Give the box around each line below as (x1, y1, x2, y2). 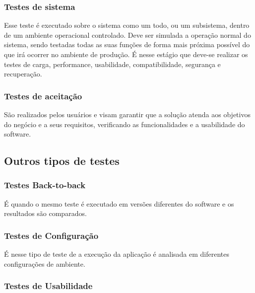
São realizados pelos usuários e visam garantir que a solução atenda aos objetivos (4, 109, 251, 119)
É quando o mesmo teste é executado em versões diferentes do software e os (4, 198, 234, 209)
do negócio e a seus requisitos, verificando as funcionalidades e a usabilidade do (4, 119, 245, 129)
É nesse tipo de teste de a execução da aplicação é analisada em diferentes (4, 249, 229, 259)
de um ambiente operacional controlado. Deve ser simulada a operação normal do (4, 29, 251, 40)
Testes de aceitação (4, 89, 82, 102)
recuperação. (4, 69, 42, 79)
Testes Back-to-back (4, 179, 86, 191)
